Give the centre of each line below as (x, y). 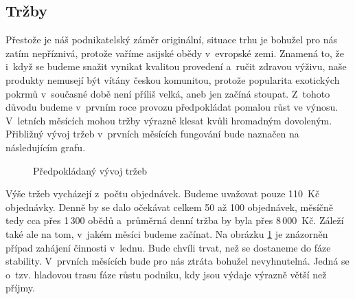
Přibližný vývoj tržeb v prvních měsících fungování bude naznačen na (152, 134)
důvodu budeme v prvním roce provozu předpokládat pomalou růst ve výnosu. (172, 107)
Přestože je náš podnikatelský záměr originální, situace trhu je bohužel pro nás (172, 40)
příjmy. (20, 288)
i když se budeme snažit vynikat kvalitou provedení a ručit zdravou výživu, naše (176, 66)
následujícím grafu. (46, 147)
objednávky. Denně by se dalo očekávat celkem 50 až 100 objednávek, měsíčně (170, 207)
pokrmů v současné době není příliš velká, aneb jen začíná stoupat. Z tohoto (168, 93)
